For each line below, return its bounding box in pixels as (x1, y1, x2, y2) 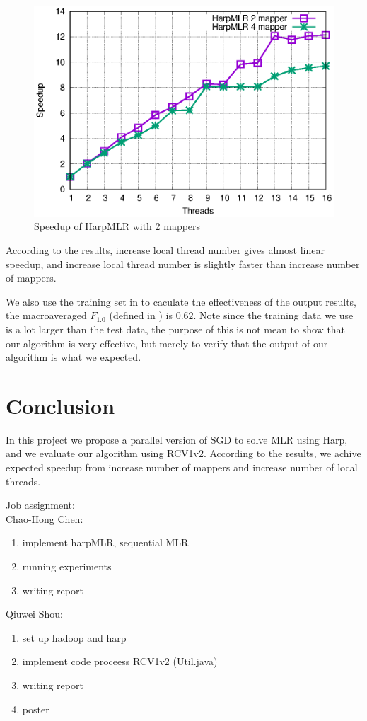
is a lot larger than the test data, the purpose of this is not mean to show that (6, 321, 346, 336)
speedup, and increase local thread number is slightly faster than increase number (6, 256, 360, 271)
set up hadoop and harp (22, 630, 127, 645)
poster (22, 701, 49, 716)
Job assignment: (6, 497, 75, 512)
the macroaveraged (6, 308, 87, 323)
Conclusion (6, 391, 115, 420)
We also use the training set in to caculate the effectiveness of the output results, (6, 294, 357, 308)
